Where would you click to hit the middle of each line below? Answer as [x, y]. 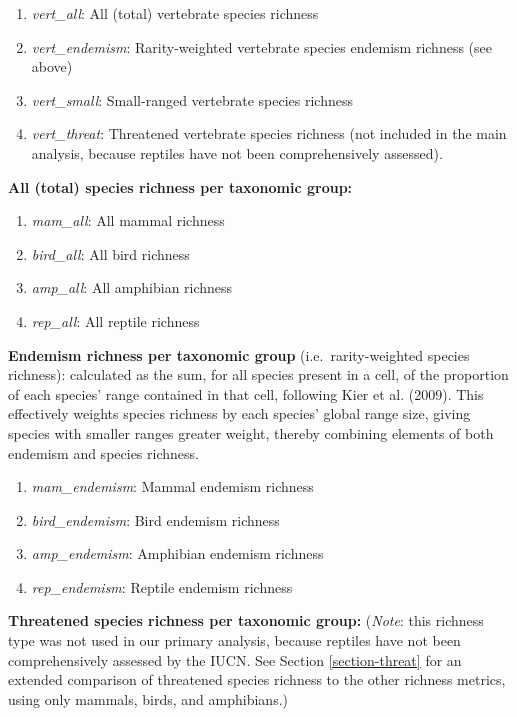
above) [52, 66]
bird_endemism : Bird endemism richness [155, 519]
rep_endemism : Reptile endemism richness [162, 586]
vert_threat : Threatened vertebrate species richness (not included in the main [269, 133]
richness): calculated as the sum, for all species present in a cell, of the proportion [258, 374]
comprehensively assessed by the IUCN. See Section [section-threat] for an [235, 659]
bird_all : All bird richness [110, 253]
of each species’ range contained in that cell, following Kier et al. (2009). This [246, 393]
